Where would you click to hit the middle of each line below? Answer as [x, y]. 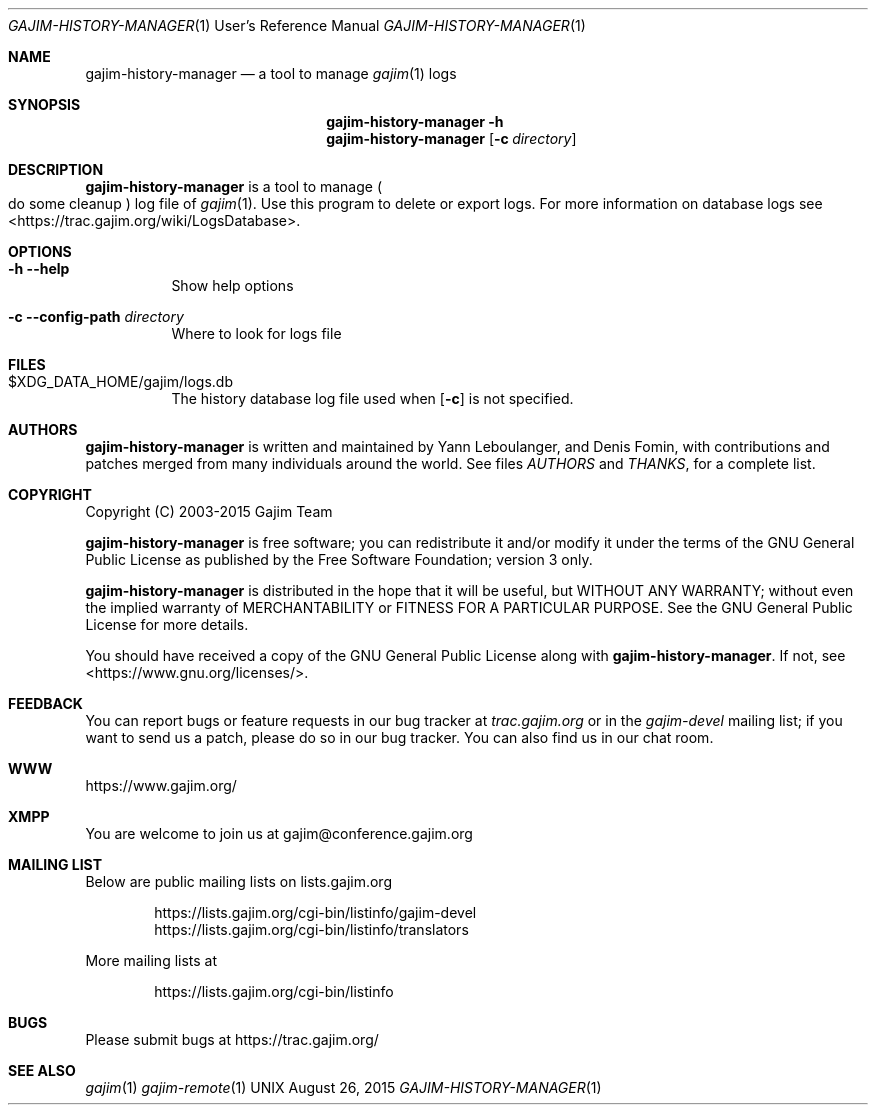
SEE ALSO [42, 1070]
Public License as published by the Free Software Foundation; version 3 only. [339, 559]
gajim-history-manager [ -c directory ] [451, 138]
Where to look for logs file [256, 333]
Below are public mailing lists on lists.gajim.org [238, 881]
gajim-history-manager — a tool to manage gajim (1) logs [271, 73]
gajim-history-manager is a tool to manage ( [234, 186]
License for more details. [167, 624]
